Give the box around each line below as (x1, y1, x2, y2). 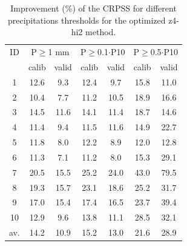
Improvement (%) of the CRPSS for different (10, 2, 177, 14)
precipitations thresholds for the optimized (7, 13, 166, 26)
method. (85, 25, 116, 38)
